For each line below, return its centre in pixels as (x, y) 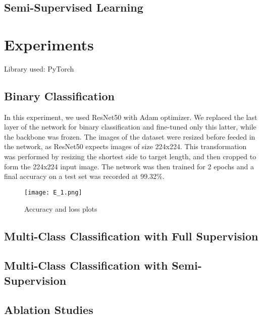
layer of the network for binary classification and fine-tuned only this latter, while (130, 127)
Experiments (49, 44)
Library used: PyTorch (39, 68)
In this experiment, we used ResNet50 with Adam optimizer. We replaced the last (131, 117)
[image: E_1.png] (53, 192)
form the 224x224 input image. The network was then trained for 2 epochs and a (129, 166)
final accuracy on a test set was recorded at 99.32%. (84, 176)
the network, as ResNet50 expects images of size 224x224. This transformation (125, 146)
